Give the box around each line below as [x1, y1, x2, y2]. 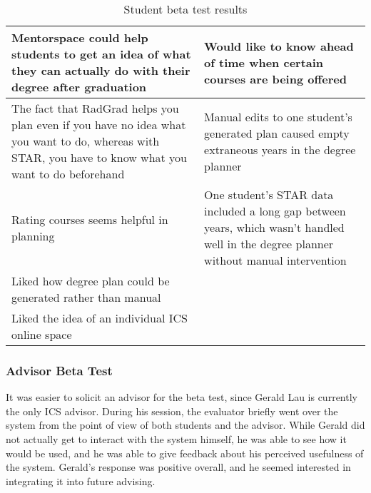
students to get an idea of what [11, 46, 191, 62]
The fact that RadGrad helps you [11, 100, 179, 116]
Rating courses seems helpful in [11, 210, 168, 228]
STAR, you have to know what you [11, 149, 188, 166]
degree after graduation [11, 78, 147, 95]
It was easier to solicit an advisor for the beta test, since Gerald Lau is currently [6, 390, 357, 405]
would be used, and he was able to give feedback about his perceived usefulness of [6, 445, 364, 460]
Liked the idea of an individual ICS [11, 310, 188, 326]
